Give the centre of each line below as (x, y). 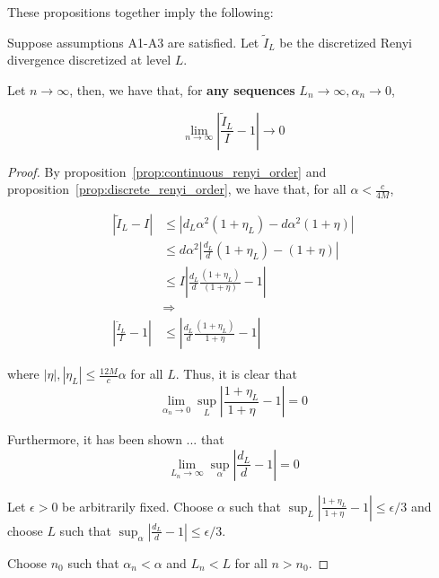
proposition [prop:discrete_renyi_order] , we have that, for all (177, 189)
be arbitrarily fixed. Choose (138, 506)
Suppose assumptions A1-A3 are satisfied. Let (133, 42)
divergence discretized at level (89, 60)
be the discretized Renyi (346, 42)
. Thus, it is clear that (236, 374)
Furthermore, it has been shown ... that (116, 439)
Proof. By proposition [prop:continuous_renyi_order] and (167, 171)
